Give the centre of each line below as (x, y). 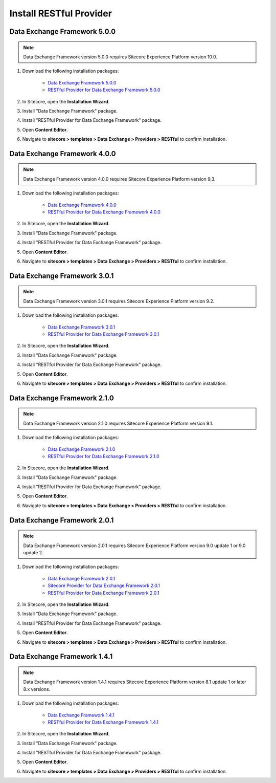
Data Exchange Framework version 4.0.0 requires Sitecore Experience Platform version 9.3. (119, 179)
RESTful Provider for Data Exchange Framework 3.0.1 (103, 334)
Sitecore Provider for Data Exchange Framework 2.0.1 (104, 585)
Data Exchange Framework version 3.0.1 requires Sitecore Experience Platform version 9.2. (119, 301)
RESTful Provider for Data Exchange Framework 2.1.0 (103, 456)
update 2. (33, 553)
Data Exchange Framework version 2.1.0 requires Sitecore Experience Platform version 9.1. (118, 423)
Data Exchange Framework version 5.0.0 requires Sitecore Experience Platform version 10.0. (120, 57)
